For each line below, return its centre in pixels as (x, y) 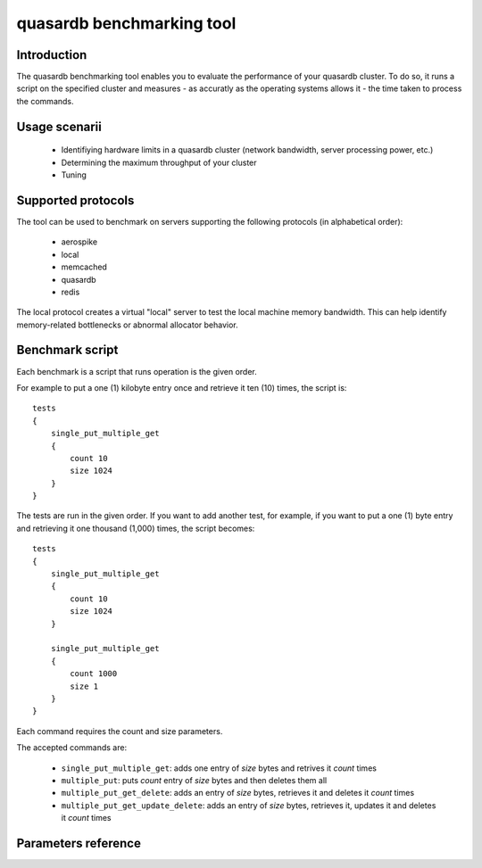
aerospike (79, 242)
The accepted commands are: (72, 748)
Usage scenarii (59, 126)
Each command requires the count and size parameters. (120, 731)
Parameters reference (79, 843)
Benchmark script (67, 350)
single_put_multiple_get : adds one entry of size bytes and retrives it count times (219, 768)
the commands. (46, 101)
